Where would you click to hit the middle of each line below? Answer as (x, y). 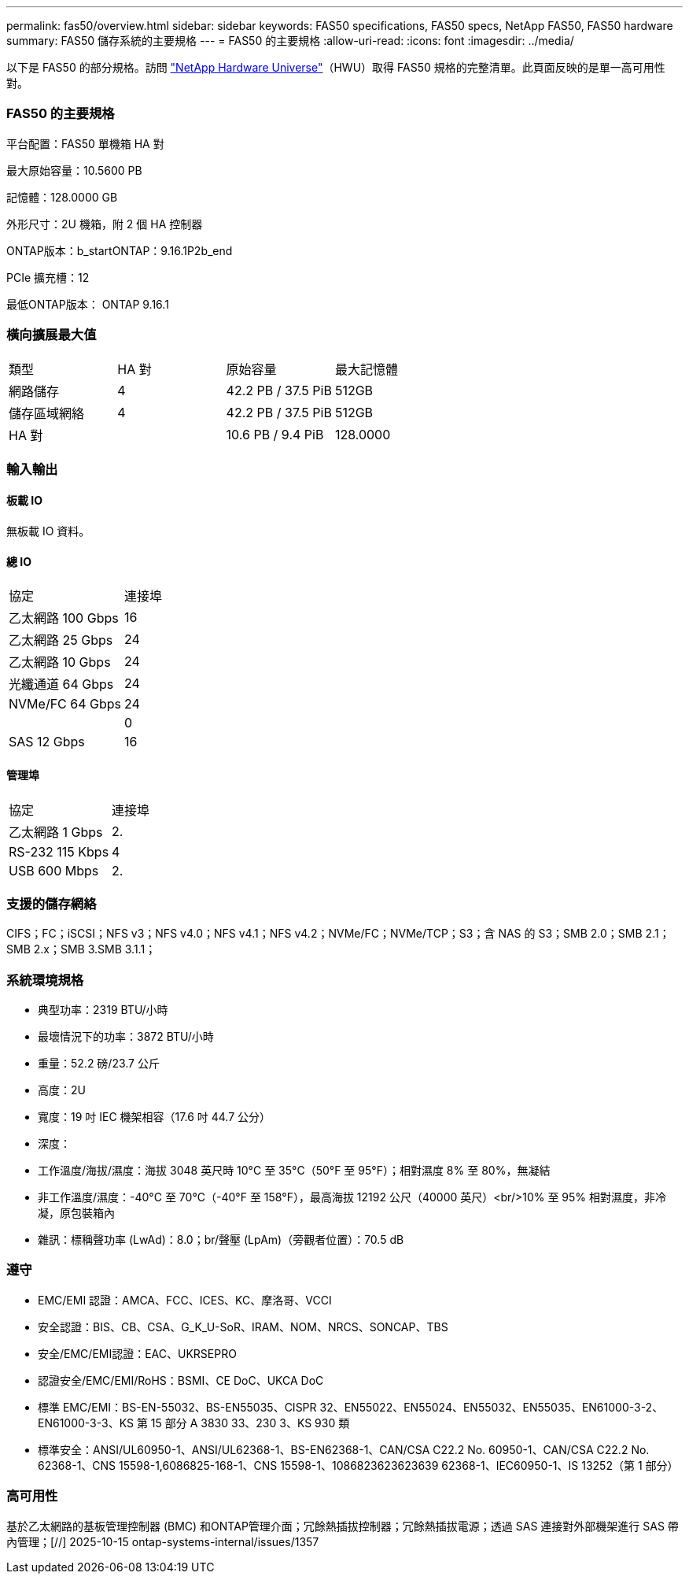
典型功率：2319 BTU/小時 (103, 1010)
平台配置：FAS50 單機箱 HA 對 (85, 143)
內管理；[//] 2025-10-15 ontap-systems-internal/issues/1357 (163, 1541)
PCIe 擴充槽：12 (48, 277)
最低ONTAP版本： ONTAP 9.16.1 (88, 304)
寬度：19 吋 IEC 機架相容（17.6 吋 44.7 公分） (155, 1117)
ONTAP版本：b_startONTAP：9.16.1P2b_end (120, 250)
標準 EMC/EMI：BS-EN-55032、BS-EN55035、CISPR (177, 1407)
